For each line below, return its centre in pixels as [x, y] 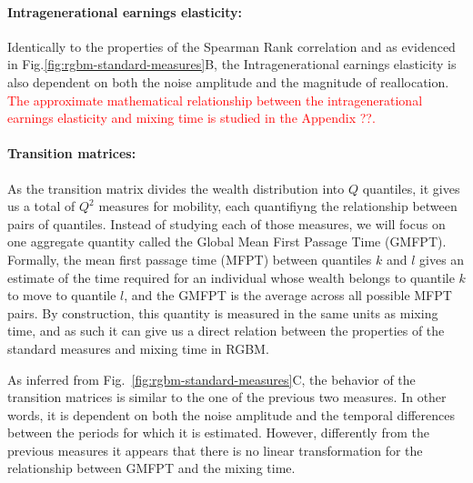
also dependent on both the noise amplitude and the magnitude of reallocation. [228, 81]
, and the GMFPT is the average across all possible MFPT [288, 295]
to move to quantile [62, 295]
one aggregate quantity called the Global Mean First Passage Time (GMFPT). [227, 241]
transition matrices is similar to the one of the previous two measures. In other [227, 397]
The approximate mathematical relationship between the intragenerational [215, 100]
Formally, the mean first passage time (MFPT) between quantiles [190, 259]
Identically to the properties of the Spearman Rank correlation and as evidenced [231, 46]
